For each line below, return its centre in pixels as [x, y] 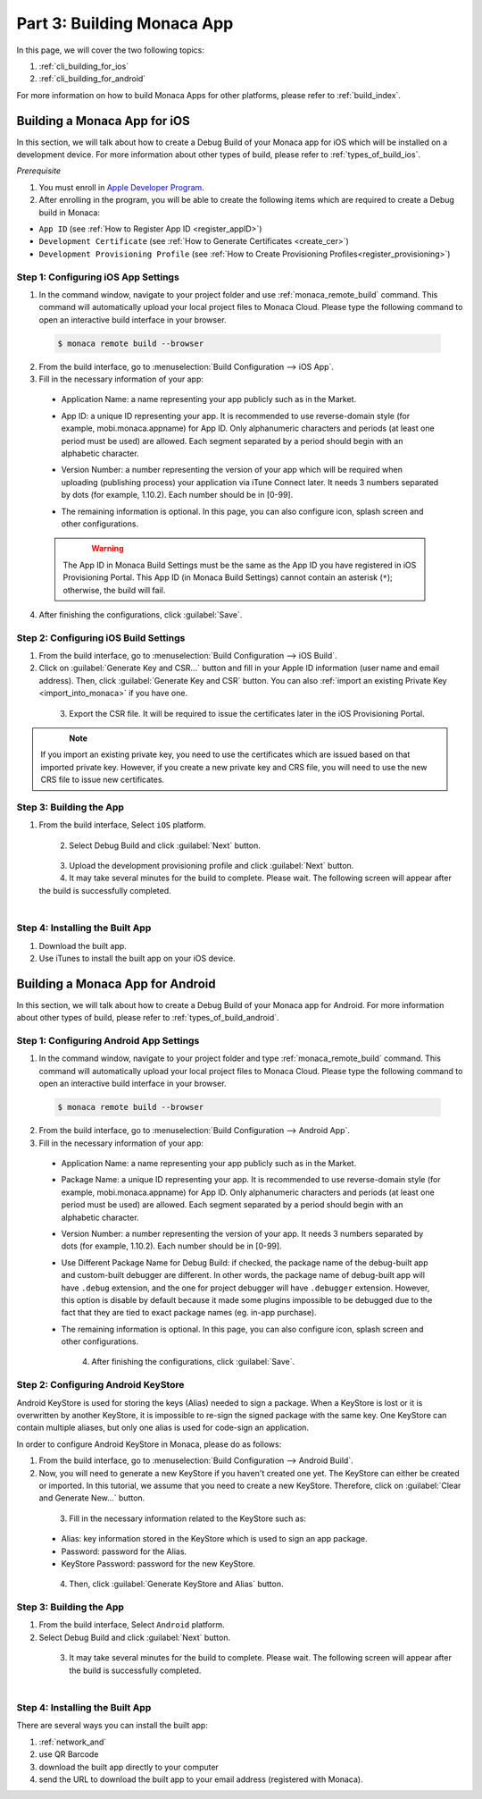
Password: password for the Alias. [124, 1551]
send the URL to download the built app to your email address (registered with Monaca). [201, 1779]
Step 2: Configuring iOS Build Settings [101, 637]
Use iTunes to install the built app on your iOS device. [137, 958]
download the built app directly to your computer [129, 1767]
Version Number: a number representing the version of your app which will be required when [232, 470]
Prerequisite [39, 171]
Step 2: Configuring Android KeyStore [100, 1385]
